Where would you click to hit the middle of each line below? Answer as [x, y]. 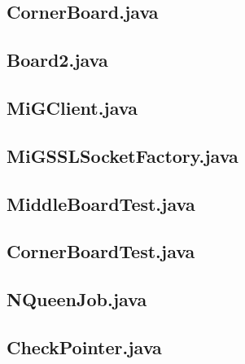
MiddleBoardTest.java [101, 203]
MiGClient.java [72, 107]
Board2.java [57, 60]
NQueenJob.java [77, 299]
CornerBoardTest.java [101, 251]
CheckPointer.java [84, 346]
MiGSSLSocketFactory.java [122, 155]
